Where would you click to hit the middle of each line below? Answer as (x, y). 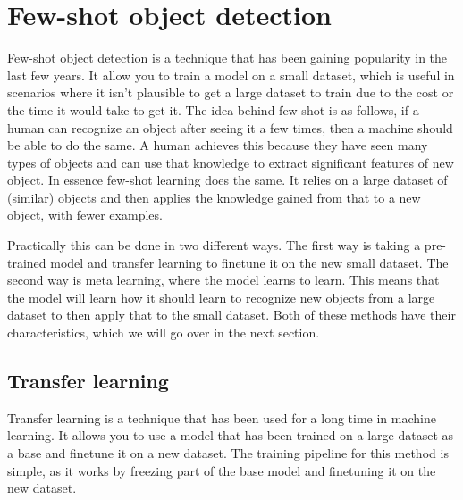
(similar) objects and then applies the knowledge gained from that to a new (214, 197)
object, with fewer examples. (85, 215)
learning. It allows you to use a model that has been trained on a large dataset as (231, 435)
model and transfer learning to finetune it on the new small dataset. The (249, 262)
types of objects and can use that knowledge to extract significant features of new (231, 162)
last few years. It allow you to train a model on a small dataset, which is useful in (231, 75)
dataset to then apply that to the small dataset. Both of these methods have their (231, 315)
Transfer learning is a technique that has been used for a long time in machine (222, 417)
